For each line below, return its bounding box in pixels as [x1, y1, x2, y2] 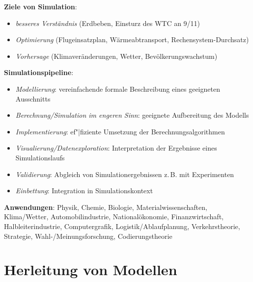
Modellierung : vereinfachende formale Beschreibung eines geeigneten [15, 83, 220, 94]
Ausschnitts [15, 93, 51, 103]
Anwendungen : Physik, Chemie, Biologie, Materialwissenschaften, [4, 202, 207, 212]
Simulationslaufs [15, 152, 65, 162]
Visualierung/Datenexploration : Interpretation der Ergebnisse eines [15, 143, 217, 153]
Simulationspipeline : [4, 67, 74, 77]
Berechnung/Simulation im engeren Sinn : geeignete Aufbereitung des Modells [15, 110, 249, 120]
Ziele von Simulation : [4, 1, 77, 11]
